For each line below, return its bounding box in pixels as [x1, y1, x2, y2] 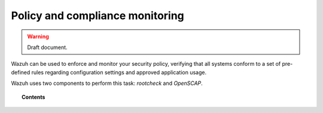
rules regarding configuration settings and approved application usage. [31, 69, 206, 76]
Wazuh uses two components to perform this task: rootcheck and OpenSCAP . [11, 80, 203, 87]
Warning [27, 33, 49, 40]
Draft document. [27, 44, 68, 51]
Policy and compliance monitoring [11, 9, 185, 22]
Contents [22, 93, 45, 100]
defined [11, 69, 31, 76]
